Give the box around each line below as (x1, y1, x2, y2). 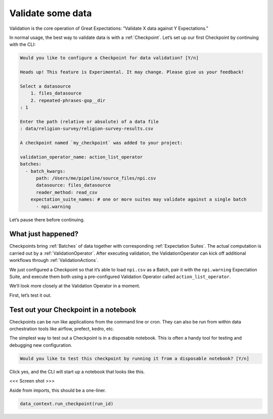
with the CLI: (9, 41, 36, 48)
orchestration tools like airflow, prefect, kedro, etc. (9, 326, 114, 332)
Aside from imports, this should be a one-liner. (9, 387, 106, 393)
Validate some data (9, 8, 92, 19)
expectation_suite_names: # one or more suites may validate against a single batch (30, 197, 247, 202)
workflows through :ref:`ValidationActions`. (9, 257, 99, 263)
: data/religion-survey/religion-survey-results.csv (20, 126, 154, 131)
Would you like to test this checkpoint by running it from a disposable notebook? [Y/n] (20, 355, 250, 361)
